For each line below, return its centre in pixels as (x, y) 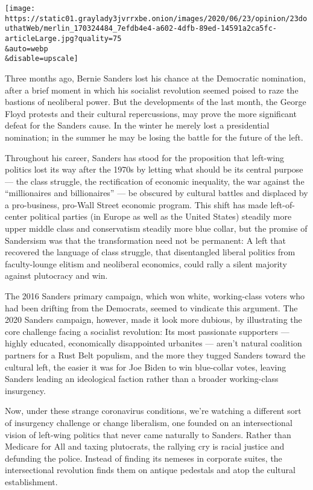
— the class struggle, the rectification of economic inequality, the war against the (155, 181)
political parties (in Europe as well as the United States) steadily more (161, 216)
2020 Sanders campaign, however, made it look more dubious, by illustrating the (153, 320)
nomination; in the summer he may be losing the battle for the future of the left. (154, 137)
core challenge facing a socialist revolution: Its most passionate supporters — (147, 331)
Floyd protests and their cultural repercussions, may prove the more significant (151, 113)
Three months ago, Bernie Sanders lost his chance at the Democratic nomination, (155, 78)
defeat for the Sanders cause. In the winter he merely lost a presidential (137, 125)
